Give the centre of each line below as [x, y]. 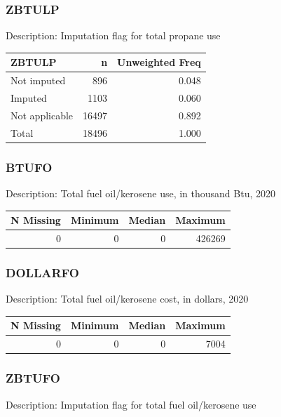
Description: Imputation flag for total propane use [113, 35]
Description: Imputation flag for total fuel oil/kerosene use [131, 404]
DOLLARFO [42, 272]
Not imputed [38, 80]
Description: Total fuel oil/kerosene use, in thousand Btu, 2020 [141, 193]
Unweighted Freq [159, 62]
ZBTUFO [33, 378]
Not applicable [42, 115]
